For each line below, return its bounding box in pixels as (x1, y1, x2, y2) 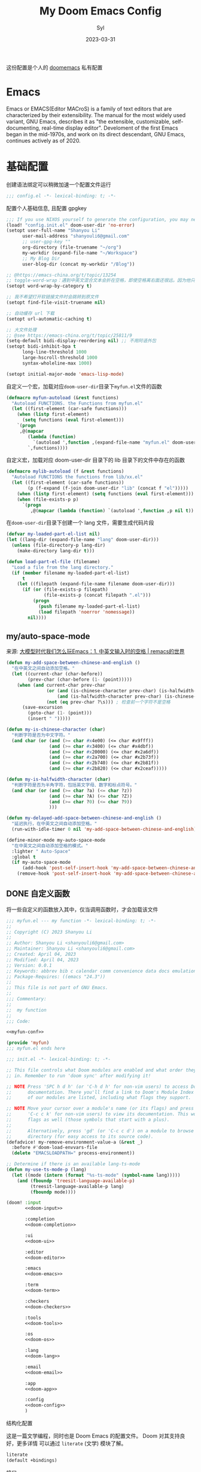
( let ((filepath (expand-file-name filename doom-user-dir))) (17, 581, 175, 587)
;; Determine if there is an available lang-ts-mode (6, 1161, 141, 1167)
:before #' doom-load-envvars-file (11, 1145, 98, 1151)
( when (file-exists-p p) (17, 496, 79, 502)
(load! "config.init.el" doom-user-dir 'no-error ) (6, 222, 135, 228)
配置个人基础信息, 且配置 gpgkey (6, 204, 87, 211)
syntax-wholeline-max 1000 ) (22, 360, 93, 366)
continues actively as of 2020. (6, 137, 81, 144)
